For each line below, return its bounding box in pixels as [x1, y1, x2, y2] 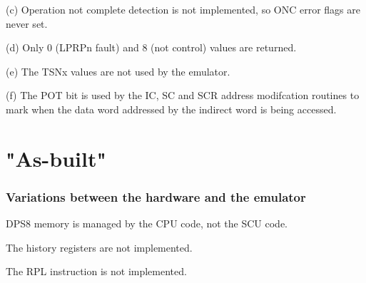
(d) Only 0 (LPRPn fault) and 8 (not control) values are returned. [6, 40, 297, 55]
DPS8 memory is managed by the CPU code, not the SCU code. [6, 216, 288, 231]
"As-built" [6, 143, 106, 173]
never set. [6, 16, 48, 31]
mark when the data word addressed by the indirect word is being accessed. [6, 101, 337, 116]
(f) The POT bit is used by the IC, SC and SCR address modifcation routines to [6, 88, 360, 103]
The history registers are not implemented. [6, 240, 193, 254]
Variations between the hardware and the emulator [6, 187, 306, 205]
